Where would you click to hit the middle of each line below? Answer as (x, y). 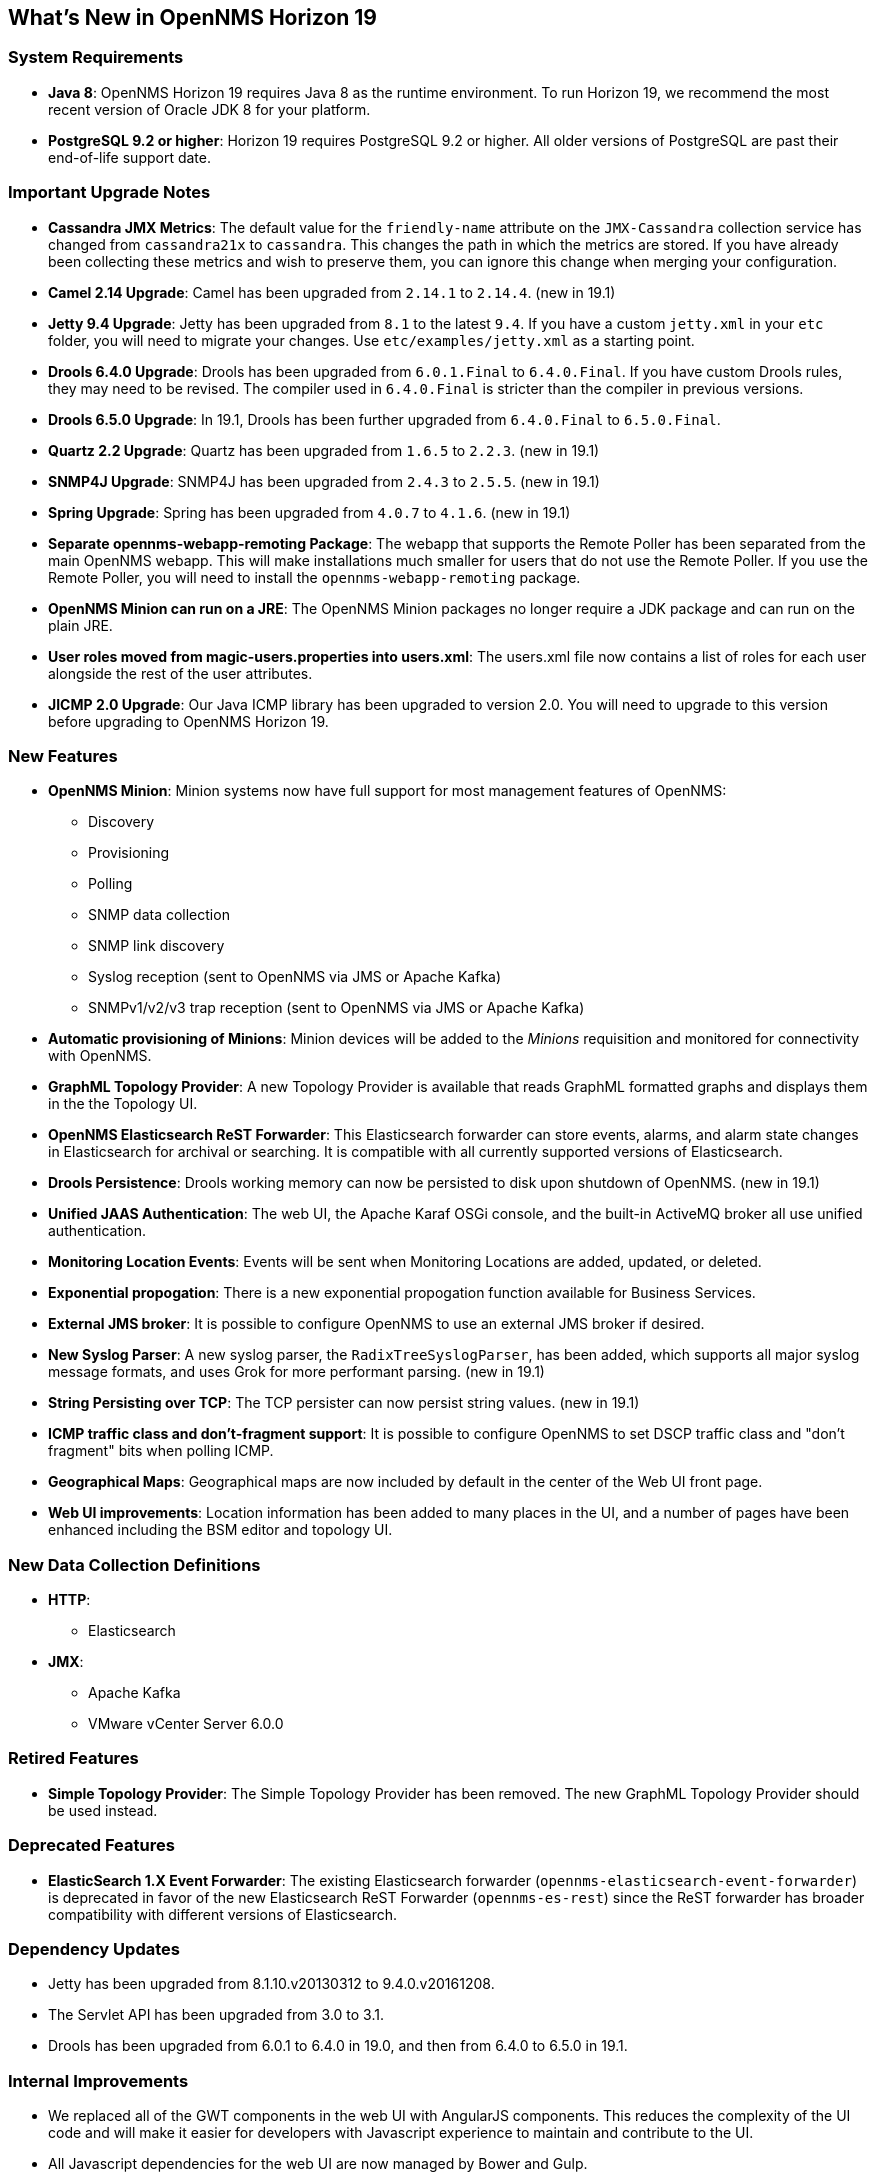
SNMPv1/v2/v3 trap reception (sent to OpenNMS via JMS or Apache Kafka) (336, 1008)
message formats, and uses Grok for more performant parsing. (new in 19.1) (296, 1372)
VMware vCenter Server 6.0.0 (186, 1724)
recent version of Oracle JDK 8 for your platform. (209, 109)
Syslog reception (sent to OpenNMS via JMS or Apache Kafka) (295, 977)
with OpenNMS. (100, 1056)
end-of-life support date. (130, 157)
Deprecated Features (91, 1845)
